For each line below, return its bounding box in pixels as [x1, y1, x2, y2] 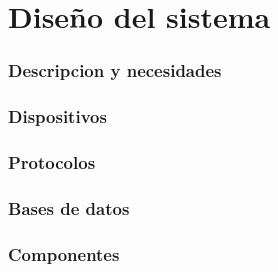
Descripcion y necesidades [8, 58, 222, 83]
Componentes [8, 241, 120, 266]
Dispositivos [8, 104, 107, 129]
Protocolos [8, 149, 96, 174]
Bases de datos [8, 195, 130, 220]
